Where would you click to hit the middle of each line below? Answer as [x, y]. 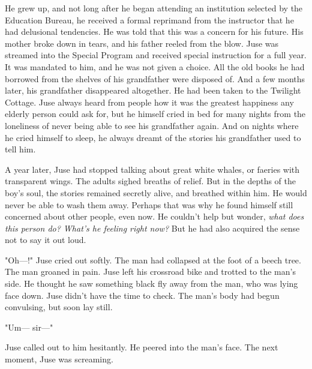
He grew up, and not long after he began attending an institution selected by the [154, 8]
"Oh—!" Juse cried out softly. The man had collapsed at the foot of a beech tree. [153, 259]
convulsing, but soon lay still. [59, 307]
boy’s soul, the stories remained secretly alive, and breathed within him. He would [156, 192]
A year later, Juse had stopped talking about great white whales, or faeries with [152, 169]
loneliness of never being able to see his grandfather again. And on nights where [152, 125]
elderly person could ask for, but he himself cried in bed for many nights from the [155, 114]
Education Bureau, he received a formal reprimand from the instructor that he [149, 19]
